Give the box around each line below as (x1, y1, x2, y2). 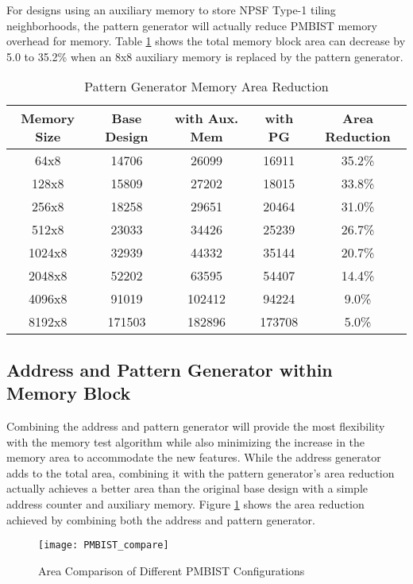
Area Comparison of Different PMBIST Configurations (38, 562, 305, 578)
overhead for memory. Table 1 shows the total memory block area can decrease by (6, 33, 406, 49)
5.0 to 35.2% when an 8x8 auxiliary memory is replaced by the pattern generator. (6, 48, 403, 64)
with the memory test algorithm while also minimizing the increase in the (6, 433, 365, 450)
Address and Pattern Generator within (6, 357, 333, 381)
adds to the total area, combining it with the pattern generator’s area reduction (6, 464, 395, 481)
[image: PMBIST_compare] (38, 540, 169, 551)
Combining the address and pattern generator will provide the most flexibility (6, 417, 385, 434)
